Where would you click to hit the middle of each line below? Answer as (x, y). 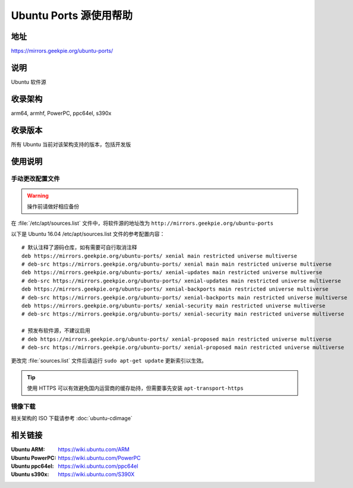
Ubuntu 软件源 (29, 82)
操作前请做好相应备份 (53, 207)
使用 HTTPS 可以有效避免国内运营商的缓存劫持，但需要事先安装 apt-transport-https (135, 388)
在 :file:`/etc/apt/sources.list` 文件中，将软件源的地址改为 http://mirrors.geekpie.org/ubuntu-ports (142, 223)
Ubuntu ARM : (28, 449)
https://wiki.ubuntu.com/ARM (94, 449)
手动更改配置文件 (35, 178)
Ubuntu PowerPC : (34, 458)
